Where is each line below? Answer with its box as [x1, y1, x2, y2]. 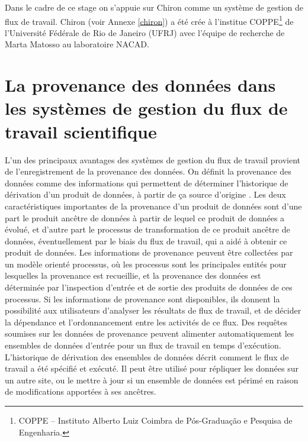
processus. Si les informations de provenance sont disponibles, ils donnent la [5, 292, 280, 305]
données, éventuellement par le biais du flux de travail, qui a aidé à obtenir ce [5, 234, 287, 247]
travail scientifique [5, 119, 157, 143]
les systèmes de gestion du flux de [5, 96, 288, 120]
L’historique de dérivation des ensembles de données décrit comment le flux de [5, 350, 289, 363]
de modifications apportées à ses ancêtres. [5, 385, 156, 398]
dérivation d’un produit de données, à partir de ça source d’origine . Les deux [5, 188, 286, 201]
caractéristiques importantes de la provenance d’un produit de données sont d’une [5, 199, 302, 212]
